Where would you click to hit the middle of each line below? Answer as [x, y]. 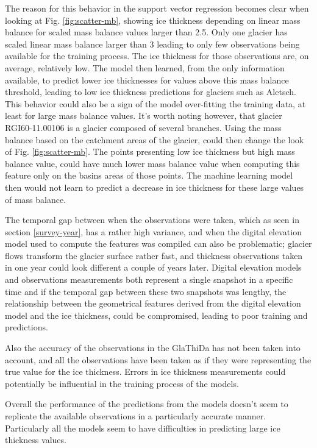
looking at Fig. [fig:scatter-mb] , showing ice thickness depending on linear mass [153, 20]
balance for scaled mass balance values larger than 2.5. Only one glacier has [146, 32]
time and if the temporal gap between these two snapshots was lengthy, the [146, 291]
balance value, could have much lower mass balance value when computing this [152, 163]
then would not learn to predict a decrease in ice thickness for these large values [155, 187]
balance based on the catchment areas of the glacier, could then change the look [155, 139]
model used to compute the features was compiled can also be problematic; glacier [158, 244]
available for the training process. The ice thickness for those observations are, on [157, 56]
